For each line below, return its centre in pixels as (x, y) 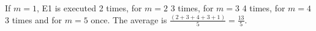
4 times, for (264, 8)
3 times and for (34, 19)
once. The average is (129, 19)
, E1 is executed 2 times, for (89, 8)
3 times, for (192, 8)
